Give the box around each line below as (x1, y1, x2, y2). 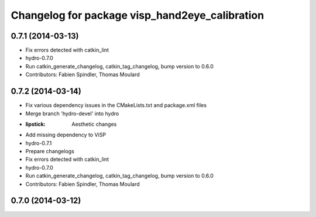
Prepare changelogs (25, 148, 74, 155)
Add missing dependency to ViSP (25, 132, 107, 139)
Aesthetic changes (71, 120, 117, 128)
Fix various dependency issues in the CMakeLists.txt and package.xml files (25, 102, 207, 109)
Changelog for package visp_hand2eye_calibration (11, 9, 265, 22)
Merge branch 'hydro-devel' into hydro (25, 110, 119, 117)
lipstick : (25, 120, 46, 128)
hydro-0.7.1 (25, 139, 52, 146)
